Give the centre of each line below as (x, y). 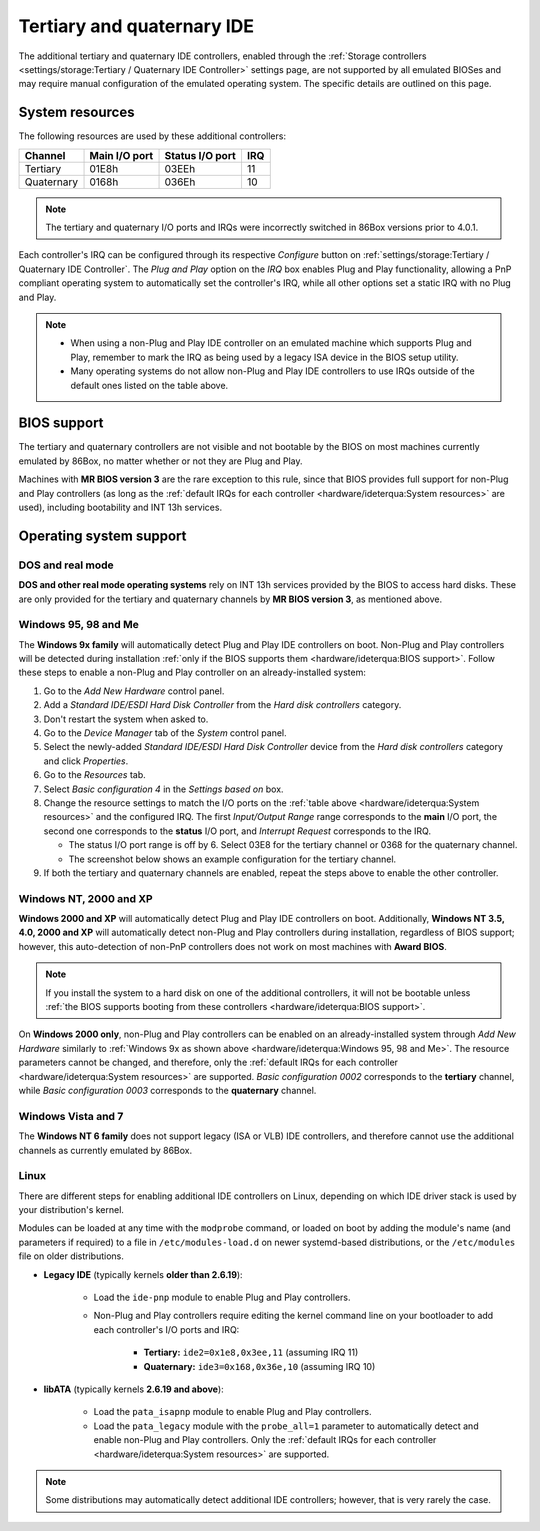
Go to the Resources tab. (95, 775)
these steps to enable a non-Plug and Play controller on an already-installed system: (192, 672)
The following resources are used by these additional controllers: (152, 136)
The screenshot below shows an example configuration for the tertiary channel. (232, 859)
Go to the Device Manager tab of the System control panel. (165, 733)
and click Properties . (86, 761)
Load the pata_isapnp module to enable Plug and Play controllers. (232, 1412)
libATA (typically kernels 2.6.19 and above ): (133, 1389)
